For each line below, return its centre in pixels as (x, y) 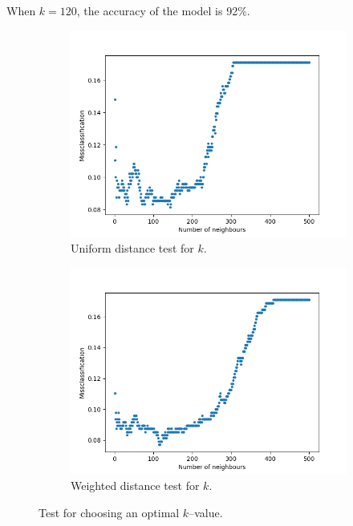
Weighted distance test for (135, 486)
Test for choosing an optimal (109, 512)
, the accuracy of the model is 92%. (163, 10)
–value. (206, 512)
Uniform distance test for (132, 248)
